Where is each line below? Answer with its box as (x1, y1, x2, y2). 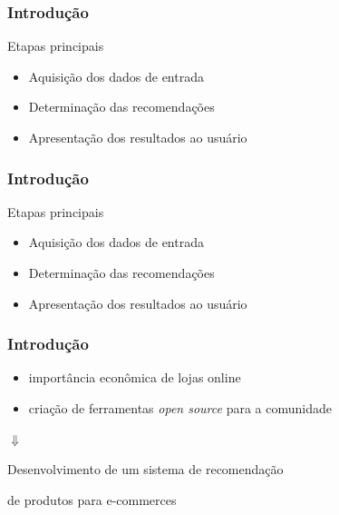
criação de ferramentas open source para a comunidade (28, 399, 332, 417)
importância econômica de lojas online (28, 368, 241, 387)
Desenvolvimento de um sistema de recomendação (7, 460, 284, 479)
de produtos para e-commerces (7, 490, 177, 509)
